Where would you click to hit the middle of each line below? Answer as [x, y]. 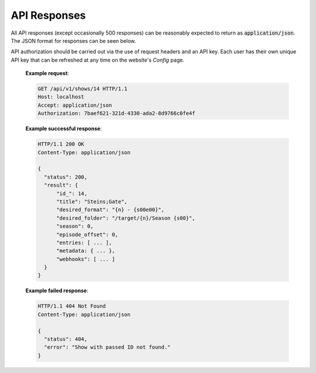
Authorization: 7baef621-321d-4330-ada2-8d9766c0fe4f [116, 113]
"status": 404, [66, 339]
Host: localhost [61, 97]
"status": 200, [66, 177]
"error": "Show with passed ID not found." [107, 347]
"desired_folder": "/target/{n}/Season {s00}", [126, 218]
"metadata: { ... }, [86, 251]
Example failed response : [57, 291]
